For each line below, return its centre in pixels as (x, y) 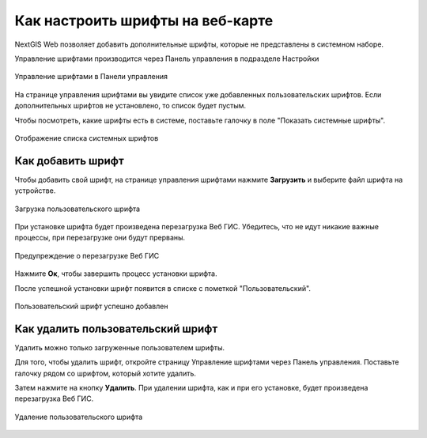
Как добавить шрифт (69, 161)
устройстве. (35, 191)
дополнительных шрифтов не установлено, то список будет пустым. (130, 106)
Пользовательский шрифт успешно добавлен (91, 306)
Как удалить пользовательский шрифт (116, 328)
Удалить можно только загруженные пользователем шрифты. (120, 347)
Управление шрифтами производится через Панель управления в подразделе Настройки (167, 59)
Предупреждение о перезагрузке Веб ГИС (87, 255)
